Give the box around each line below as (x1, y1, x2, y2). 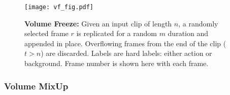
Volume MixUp (4, 79, 69, 92)
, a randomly (178, 18, 218, 28)
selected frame (24, 28, 69, 39)
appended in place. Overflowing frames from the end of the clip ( (24, 38, 226, 48)
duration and (168, 28, 208, 39)
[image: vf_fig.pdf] (24, 4, 94, 11)
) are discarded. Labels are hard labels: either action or (41, 48, 212, 58)
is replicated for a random (76, 28, 157, 39)
